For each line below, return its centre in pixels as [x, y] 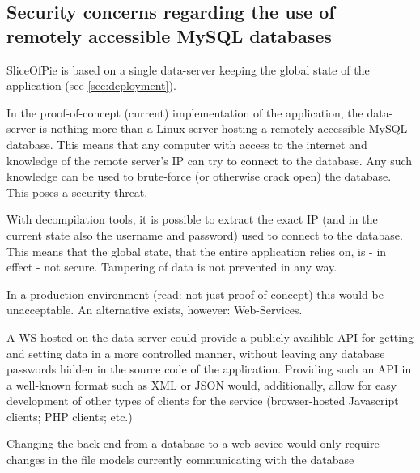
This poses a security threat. [77, 192]
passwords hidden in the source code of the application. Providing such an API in [209, 369]
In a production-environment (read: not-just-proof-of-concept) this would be [195, 294]
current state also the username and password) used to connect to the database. [205, 234]
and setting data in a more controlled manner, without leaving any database [196, 353]
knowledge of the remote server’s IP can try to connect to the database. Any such [210, 160]
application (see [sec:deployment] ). [91, 85]
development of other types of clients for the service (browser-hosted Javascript [203, 401]
